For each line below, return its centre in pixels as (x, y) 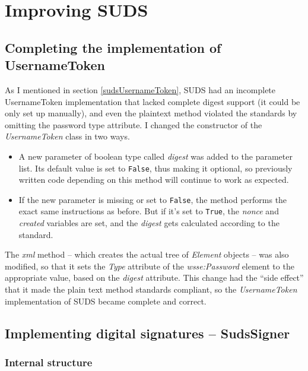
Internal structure (49, 362)
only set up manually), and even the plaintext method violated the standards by (151, 113)
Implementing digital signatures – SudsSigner (147, 333)
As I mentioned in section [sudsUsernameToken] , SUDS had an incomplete (140, 89)
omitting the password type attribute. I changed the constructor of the (134, 124)
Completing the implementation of (113, 47)
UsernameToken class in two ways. (67, 136)
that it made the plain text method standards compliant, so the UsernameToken (151, 289)
